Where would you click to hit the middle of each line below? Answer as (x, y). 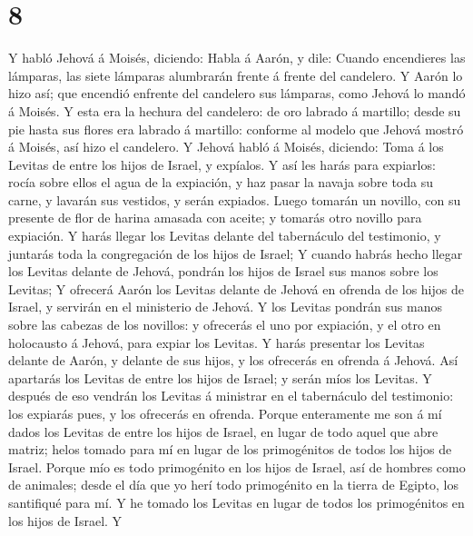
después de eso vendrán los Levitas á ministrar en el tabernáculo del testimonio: (231, 396)
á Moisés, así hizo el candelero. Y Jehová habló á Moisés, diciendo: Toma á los (226, 147)
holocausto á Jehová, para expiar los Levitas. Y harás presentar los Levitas (217, 342)
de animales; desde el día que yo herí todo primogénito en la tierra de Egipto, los (234, 485)
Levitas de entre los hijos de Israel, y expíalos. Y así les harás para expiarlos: (222, 164)
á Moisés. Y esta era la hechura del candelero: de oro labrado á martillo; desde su (235, 110)
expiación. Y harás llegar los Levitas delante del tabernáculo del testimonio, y (225, 236)
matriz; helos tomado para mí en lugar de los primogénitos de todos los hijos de (230, 449)
